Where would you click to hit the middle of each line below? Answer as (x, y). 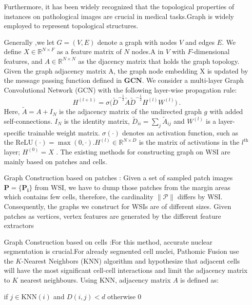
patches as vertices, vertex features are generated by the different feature (113, 216)
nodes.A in (148, 51)
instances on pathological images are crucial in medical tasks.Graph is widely (119, 16)
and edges (200, 42)
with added (226, 111)
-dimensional (211, 51)
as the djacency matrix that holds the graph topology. (159, 61)
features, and (23, 61)
